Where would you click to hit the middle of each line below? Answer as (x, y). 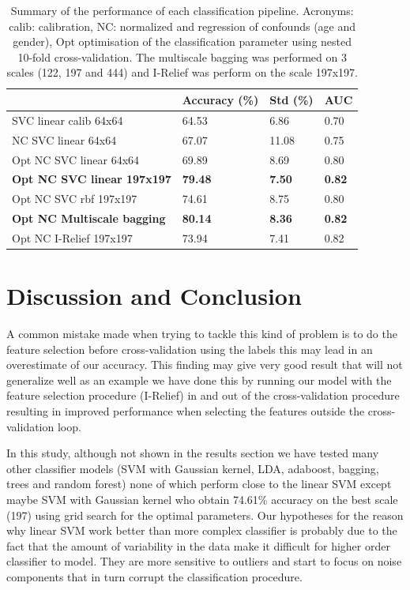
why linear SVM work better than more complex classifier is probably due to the (202, 530)
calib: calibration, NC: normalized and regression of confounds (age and (182, 26)
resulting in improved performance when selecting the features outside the (186, 411)
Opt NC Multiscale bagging (89, 218)
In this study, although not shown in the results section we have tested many (193, 453)
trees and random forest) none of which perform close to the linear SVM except (199, 484)
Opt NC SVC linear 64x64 (76, 159)
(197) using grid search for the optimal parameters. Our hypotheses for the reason (205, 515)
